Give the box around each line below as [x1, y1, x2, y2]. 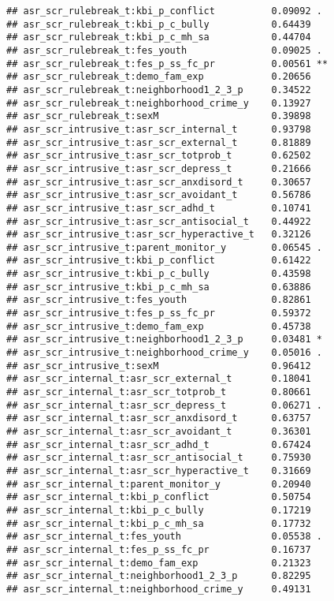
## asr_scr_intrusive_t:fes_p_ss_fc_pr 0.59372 [6, 308, 311, 319]
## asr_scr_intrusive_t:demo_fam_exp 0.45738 [6, 320, 311, 332]
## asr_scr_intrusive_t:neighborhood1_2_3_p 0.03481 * [6, 334, 322, 345]
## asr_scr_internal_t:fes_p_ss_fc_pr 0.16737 [6, 543, 311, 555]
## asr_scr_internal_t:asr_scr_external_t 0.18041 [6, 373, 311, 385]
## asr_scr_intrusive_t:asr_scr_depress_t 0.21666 [6, 162, 311, 174]
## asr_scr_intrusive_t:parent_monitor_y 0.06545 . [6, 241, 322, 253]
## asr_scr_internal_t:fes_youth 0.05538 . [6, 531, 322, 543]
